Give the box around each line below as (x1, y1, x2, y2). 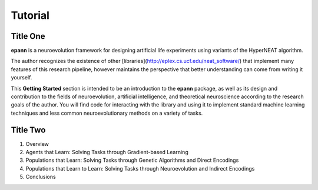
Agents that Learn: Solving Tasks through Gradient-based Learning (25, 149, 188, 156)
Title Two (11, 125, 46, 135)
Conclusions (25, 174, 56, 181)
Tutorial (11, 9, 50, 22)
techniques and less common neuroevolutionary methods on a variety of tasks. (11, 109, 203, 116)
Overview (25, 140, 49, 147)
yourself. (11, 74, 32, 81)
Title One (11, 31, 45, 41)
